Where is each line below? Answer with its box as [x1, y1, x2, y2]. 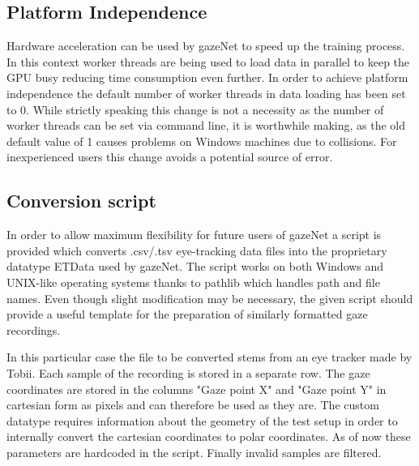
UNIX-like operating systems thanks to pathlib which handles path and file [6, 273, 380, 290]
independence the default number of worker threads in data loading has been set [6, 84, 406, 101]
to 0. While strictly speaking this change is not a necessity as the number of [6, 100, 384, 118]
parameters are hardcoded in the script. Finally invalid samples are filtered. [6, 443, 382, 460]
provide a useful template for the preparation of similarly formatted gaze [6, 306, 368, 323]
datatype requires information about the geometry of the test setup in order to [6, 412, 398, 429]
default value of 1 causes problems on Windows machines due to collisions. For [6, 132, 397, 149]
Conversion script [6, 188, 156, 213]
